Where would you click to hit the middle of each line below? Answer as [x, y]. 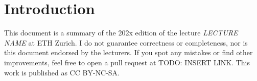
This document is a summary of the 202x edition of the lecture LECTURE [121, 33]
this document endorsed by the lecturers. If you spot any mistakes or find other [128, 52]
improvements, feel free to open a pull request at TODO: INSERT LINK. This [127, 62]
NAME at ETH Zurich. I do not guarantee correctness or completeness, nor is [126, 42]
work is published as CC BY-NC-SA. [62, 72]
